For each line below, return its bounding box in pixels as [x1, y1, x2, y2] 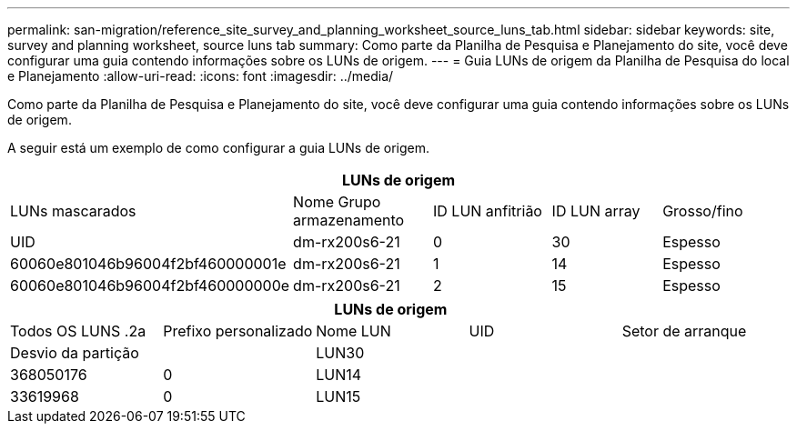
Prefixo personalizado [163, 322, 313, 340]
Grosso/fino [662, 202, 743, 220]
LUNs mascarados [10, 202, 136, 220]
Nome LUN [316, 322, 391, 340]
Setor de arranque [621, 322, 747, 340]
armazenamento [293, 211, 405, 229]
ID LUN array [551, 202, 641, 220]
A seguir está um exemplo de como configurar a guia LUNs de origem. [7, 140, 430, 155]
